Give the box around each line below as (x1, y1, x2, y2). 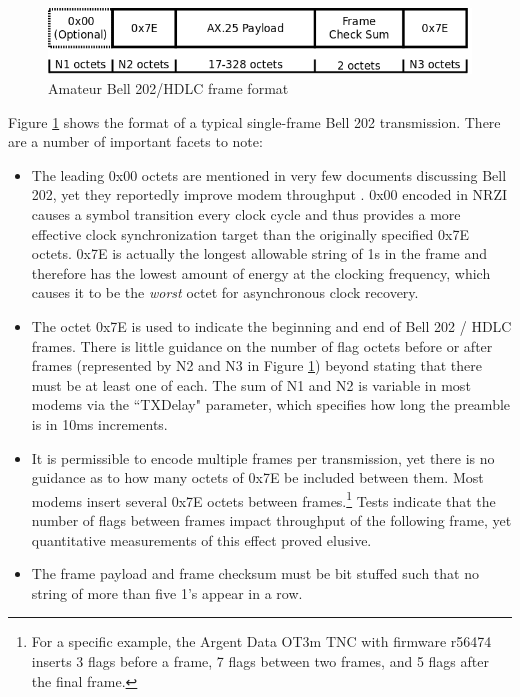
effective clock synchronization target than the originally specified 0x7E (31, 223, 469, 244)
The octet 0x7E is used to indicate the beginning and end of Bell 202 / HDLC (31, 315, 512, 336)
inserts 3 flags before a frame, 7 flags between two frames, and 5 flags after (31, 650, 489, 671)
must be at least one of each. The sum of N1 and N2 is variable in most (31, 374, 471, 395)
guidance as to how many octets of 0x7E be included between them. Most (31, 467, 484, 488)
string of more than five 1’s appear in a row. (31, 582, 303, 603)
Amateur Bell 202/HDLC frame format (48, 78, 289, 98)
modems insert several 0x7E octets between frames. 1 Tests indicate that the (31, 487, 496, 511)
